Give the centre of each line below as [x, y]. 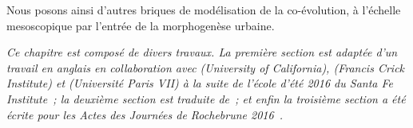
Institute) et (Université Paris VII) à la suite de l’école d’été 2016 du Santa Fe [200, 83]
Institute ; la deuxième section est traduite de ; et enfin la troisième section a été [206, 98]
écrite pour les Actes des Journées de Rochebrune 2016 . [145, 114]
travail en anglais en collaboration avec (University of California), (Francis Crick [206, 67]
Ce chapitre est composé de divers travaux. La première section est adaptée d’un [202, 52]
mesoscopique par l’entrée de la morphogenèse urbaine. [141, 25]
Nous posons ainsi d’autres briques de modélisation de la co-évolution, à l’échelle [204, 10]
